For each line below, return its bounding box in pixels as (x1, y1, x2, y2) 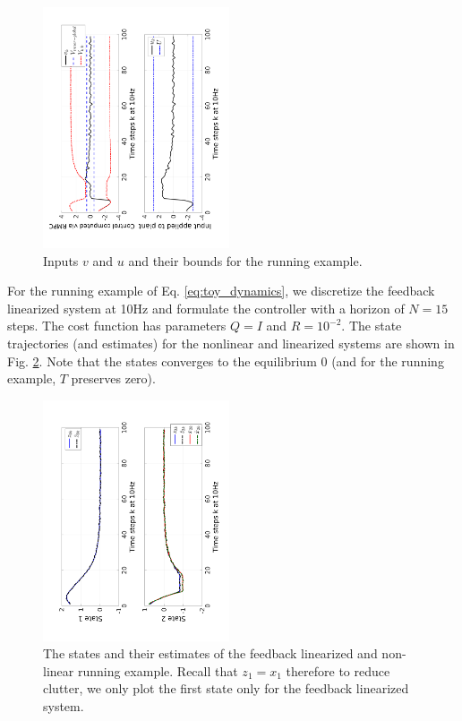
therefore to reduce (286, 661, 390, 680)
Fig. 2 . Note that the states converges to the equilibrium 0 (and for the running (7, 351, 444, 370)
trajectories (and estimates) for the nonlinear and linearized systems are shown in (7, 333, 455, 352)
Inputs (43, 251, 79, 270)
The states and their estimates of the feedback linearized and (43, 644, 378, 663)
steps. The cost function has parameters (7, 316, 227, 335)
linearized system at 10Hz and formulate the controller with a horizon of (7, 298, 405, 317)
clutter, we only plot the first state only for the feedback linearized (43, 679, 409, 698)
